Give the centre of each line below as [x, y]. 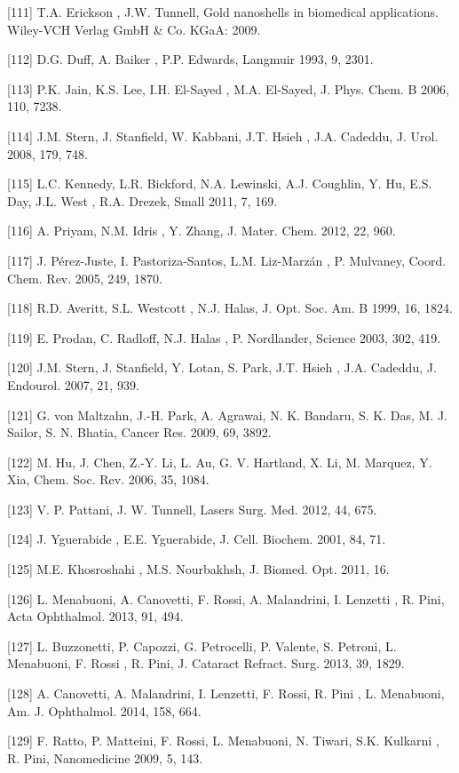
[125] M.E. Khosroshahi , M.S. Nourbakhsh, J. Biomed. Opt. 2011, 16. [198, 569]
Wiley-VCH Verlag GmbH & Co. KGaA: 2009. [134, 29]
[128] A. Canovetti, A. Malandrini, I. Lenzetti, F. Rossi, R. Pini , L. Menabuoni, [226, 693]
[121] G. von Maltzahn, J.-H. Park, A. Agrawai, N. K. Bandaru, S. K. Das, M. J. [227, 414]
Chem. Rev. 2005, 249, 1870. [85, 278]
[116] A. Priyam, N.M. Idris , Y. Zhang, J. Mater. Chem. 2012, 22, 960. [202, 231]
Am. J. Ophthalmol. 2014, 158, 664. [104, 710]
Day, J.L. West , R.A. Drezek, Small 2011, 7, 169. [142, 200]
